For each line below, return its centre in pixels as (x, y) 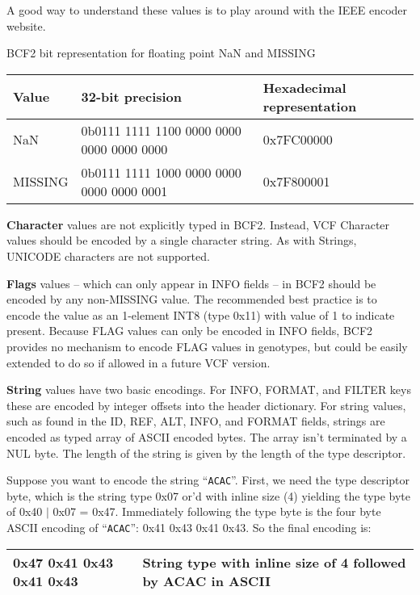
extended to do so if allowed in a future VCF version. (139, 362)
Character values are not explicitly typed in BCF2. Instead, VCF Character (198, 224)
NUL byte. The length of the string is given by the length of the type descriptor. (206, 453)
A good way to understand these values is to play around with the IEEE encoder (207, 10)
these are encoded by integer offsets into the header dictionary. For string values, (206, 405)
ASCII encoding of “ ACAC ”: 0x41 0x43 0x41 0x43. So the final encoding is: (189, 527)
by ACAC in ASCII (206, 580)
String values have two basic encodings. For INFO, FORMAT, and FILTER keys (209, 390)
